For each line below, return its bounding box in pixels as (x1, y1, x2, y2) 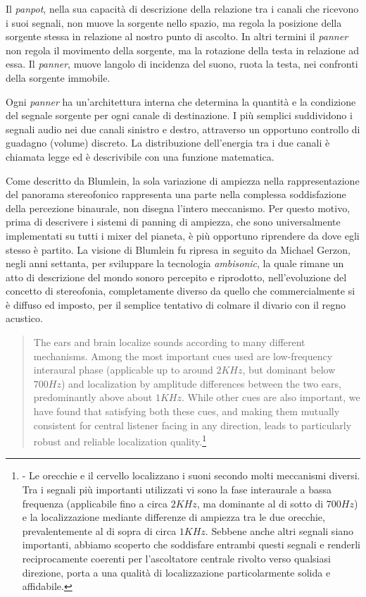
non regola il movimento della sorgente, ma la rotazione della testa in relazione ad (6, 42, 359, 57)
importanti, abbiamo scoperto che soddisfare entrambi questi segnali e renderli (22, 537, 360, 552)
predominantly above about (33, 390, 153, 405)
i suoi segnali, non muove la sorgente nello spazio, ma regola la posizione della (6, 15, 342, 30)
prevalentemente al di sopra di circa (22, 523, 177, 538)
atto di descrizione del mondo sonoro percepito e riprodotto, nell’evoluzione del (6, 269, 347, 284)
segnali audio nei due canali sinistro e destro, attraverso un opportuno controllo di (6, 121, 360, 136)
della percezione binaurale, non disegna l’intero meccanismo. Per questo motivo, (6, 200, 351, 215)
